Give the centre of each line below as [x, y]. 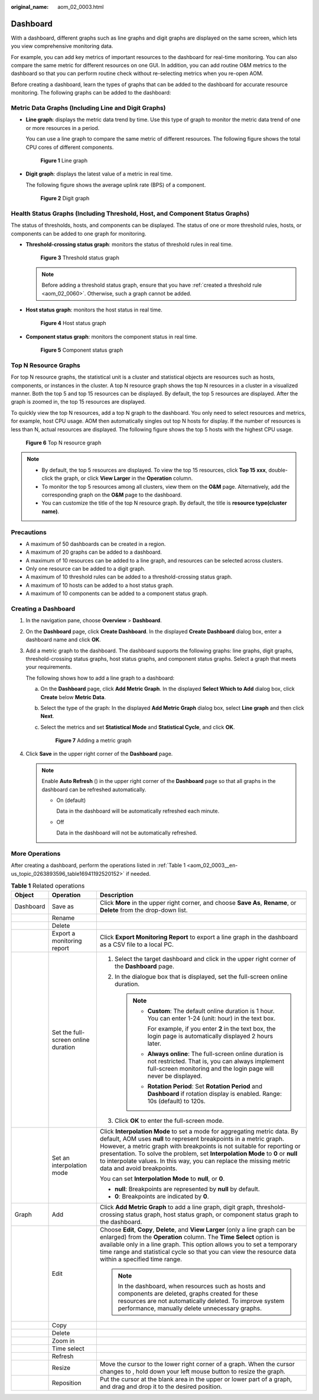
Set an [61, 1158]
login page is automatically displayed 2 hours [210, 1036]
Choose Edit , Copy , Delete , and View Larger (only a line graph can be [197, 1229]
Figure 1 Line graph [64, 160]
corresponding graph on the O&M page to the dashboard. [112, 495]
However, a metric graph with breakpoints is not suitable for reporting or [200, 1146]
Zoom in [63, 1340]
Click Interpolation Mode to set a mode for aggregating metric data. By [199, 1131]
